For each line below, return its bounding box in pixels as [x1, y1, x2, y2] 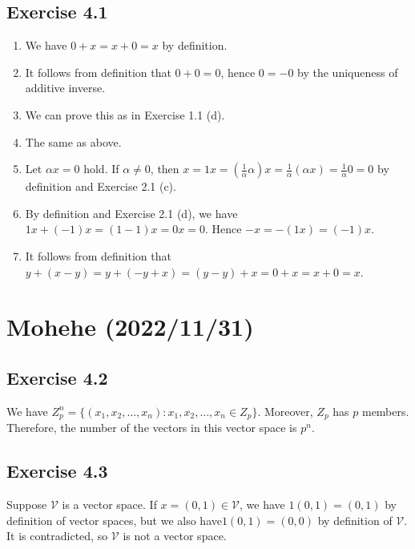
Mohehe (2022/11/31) [6, 310, 254, 343]
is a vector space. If [62, 495, 157, 512]
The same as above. [25, 133, 122, 150]
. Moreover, [257, 402, 313, 419]
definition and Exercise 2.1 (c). [25, 178, 176, 195]
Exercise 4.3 [6, 458, 108, 483]
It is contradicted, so [6, 527, 108, 544]
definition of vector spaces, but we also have [6, 511, 222, 528]
